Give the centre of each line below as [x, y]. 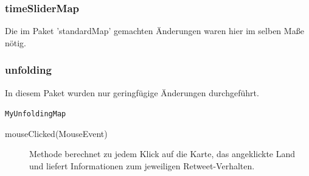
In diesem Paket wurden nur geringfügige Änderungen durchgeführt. [132, 92]
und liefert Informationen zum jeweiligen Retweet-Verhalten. [142, 166]
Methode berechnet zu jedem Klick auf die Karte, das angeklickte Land [162, 154]
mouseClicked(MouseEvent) [56, 133]
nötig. [16, 42]
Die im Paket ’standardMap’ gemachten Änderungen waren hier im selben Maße [154, 31]
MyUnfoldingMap [36, 114]
